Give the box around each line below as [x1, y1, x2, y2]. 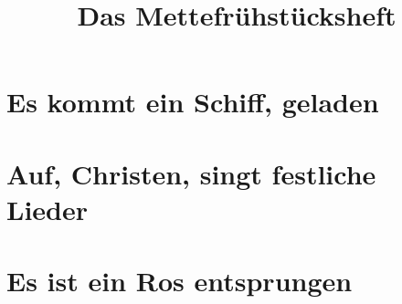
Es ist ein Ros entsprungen [6, 262, 353, 299]
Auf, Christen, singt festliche [6, 154, 376, 192]
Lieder [6, 190, 88, 227]
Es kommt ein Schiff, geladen [6, 83, 379, 121]
